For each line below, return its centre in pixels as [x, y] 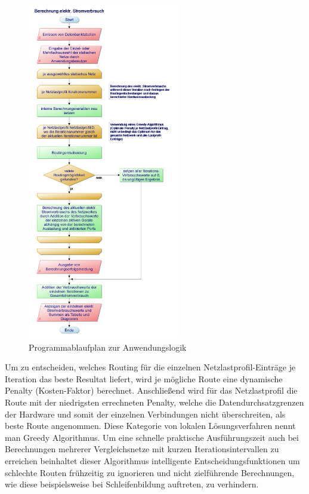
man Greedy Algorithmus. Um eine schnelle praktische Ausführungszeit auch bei [152, 437]
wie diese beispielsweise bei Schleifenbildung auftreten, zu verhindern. [132, 484]
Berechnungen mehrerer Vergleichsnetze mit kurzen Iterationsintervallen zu [142, 449]
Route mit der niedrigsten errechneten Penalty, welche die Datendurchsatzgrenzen [154, 402]
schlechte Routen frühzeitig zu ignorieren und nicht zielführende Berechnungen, [150, 472]
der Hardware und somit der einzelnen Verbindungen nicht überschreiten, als [145, 414]
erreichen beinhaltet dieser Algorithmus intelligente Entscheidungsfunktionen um [152, 460]
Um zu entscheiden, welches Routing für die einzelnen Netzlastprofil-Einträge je [150, 367]
